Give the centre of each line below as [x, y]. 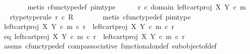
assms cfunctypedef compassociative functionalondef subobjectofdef [110, 46]
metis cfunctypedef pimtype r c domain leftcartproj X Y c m [137, 6]
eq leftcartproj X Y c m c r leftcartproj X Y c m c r [94, 36]
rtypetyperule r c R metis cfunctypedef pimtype [100, 16]
